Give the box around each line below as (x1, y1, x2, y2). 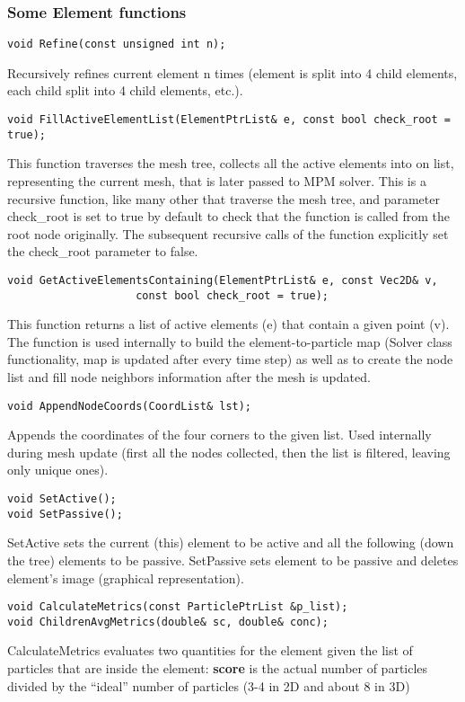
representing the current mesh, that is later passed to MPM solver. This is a (7, 171, 426, 190)
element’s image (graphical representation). (7, 568, 244, 587)
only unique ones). (7, 460, 109, 479)
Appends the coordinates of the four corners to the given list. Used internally (7, 425, 432, 444)
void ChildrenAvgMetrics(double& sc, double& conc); (7, 615, 329, 628)
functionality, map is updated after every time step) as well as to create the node (7, 350, 453, 369)
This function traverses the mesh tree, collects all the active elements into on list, (7, 154, 454, 173)
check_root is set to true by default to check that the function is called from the (7, 207, 451, 226)
